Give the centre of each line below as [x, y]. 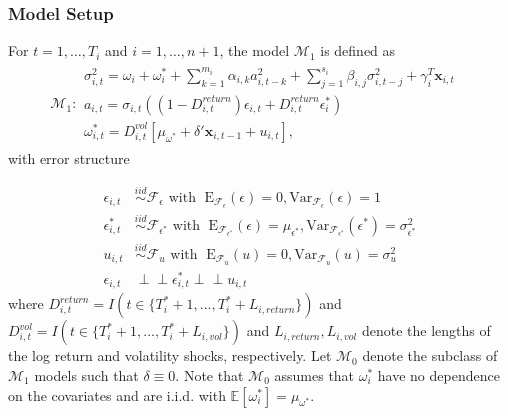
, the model [254, 50]
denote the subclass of [430, 355]
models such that [86, 375]
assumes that [314, 375]
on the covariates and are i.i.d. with [117, 394]
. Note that [209, 375]
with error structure [69, 157]
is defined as [358, 50]
